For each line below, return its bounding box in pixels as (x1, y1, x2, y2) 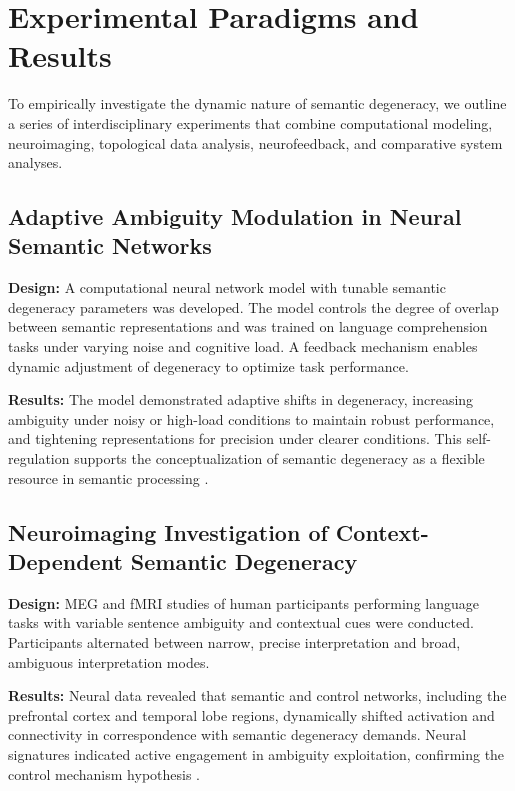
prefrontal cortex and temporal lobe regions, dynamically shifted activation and (8, 704, 495, 725)
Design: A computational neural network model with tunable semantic (8, 277, 446, 298)
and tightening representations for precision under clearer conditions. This (8, 428, 462, 449)
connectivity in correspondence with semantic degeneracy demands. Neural (8, 724, 467, 745)
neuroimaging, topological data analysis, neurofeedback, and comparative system (8, 132, 503, 153)
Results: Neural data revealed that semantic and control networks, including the (8, 685, 507, 706)
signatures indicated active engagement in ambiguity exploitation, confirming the (8, 743, 505, 764)
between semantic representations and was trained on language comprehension (8, 316, 488, 337)
